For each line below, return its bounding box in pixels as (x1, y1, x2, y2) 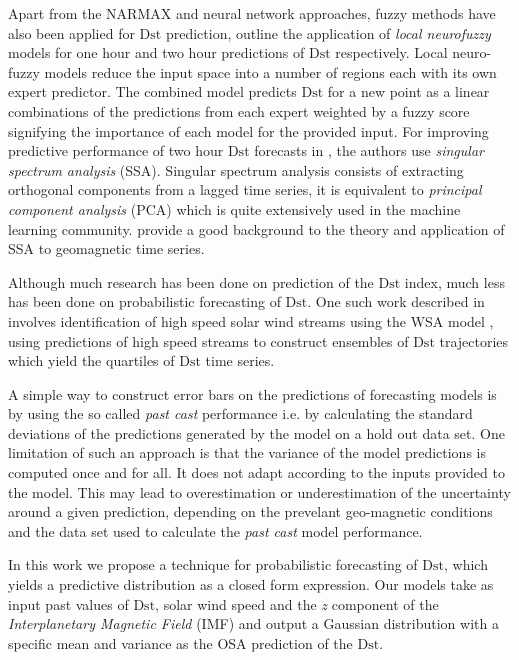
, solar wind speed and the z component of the (155, 593, 439, 614)
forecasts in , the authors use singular (254, 140, 484, 161)
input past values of (8, 593, 129, 614)
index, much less (404, 271, 505, 292)
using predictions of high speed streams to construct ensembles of (8, 330, 409, 351)
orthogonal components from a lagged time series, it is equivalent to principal (8, 179, 482, 200)
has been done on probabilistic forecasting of (8, 291, 281, 312)
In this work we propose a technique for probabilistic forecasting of (8, 554, 418, 575)
